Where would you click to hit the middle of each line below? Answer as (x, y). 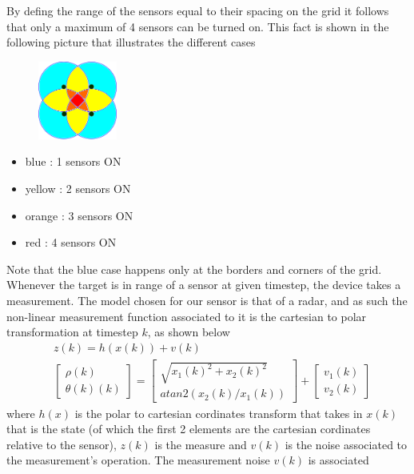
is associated (338, 460)
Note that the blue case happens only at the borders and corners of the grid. (194, 269)
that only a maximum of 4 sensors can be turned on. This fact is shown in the (198, 26)
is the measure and (201, 444)
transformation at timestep (72, 332)
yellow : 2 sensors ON (78, 189)
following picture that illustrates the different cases (131, 42)
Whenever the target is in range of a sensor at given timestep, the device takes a (204, 285)
